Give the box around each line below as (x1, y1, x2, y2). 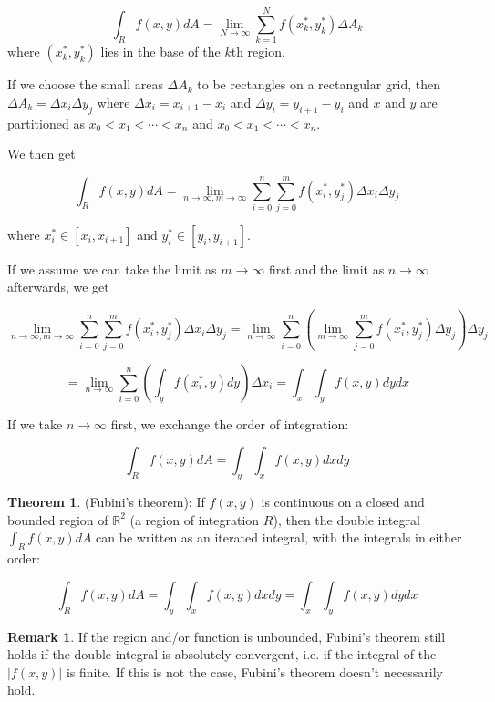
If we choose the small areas (7, 75, 163, 94)
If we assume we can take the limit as (7, 259, 217, 278)
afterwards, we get (7, 277, 109, 296)
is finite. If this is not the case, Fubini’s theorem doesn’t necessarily (66, 662, 444, 681)
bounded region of (7, 510, 108, 529)
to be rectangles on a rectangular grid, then (197, 75, 440, 94)
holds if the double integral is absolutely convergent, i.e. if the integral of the (7, 645, 437, 664)
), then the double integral (273, 510, 420, 529)
